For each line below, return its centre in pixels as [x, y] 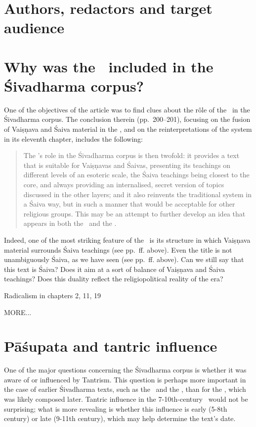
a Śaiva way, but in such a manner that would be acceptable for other [129, 204]
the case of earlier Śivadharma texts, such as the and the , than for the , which [125, 389]
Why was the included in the [109, 66]
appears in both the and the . [70, 223]
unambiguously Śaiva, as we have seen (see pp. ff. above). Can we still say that [124, 259]
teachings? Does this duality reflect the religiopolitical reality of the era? [114, 279]
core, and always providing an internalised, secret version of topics [124, 185]
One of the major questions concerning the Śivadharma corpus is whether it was [125, 370]
